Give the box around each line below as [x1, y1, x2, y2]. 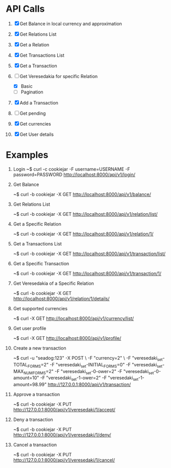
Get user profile [13, 325, 46, 331]
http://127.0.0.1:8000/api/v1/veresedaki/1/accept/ [13, 407, 115, 413]
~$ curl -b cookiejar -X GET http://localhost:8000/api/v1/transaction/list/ [13, 251, 166, 257]
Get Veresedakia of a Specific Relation [13, 280, 94, 286]
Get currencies [19, 121, 52, 127]
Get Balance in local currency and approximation [19, 20, 122, 27]
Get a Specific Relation [13, 221, 62, 227]
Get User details [19, 131, 54, 138]
